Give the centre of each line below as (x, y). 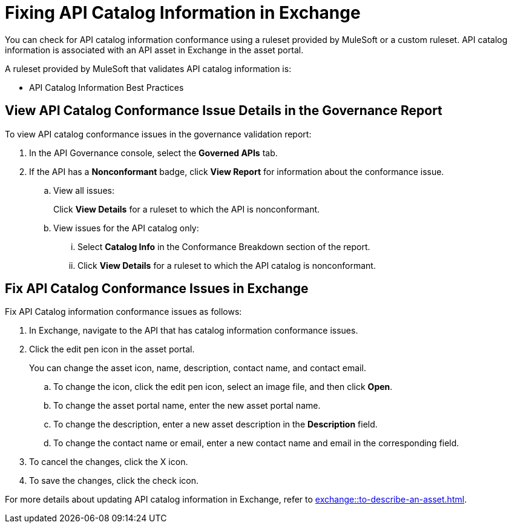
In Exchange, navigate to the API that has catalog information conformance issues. (194, 331)
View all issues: (84, 190)
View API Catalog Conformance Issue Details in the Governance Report (224, 111)
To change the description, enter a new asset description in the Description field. (215, 424)
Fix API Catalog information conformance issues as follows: (123, 312)
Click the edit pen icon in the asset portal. (112, 349)
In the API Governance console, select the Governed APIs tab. (153, 153)
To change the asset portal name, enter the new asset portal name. (187, 406)
